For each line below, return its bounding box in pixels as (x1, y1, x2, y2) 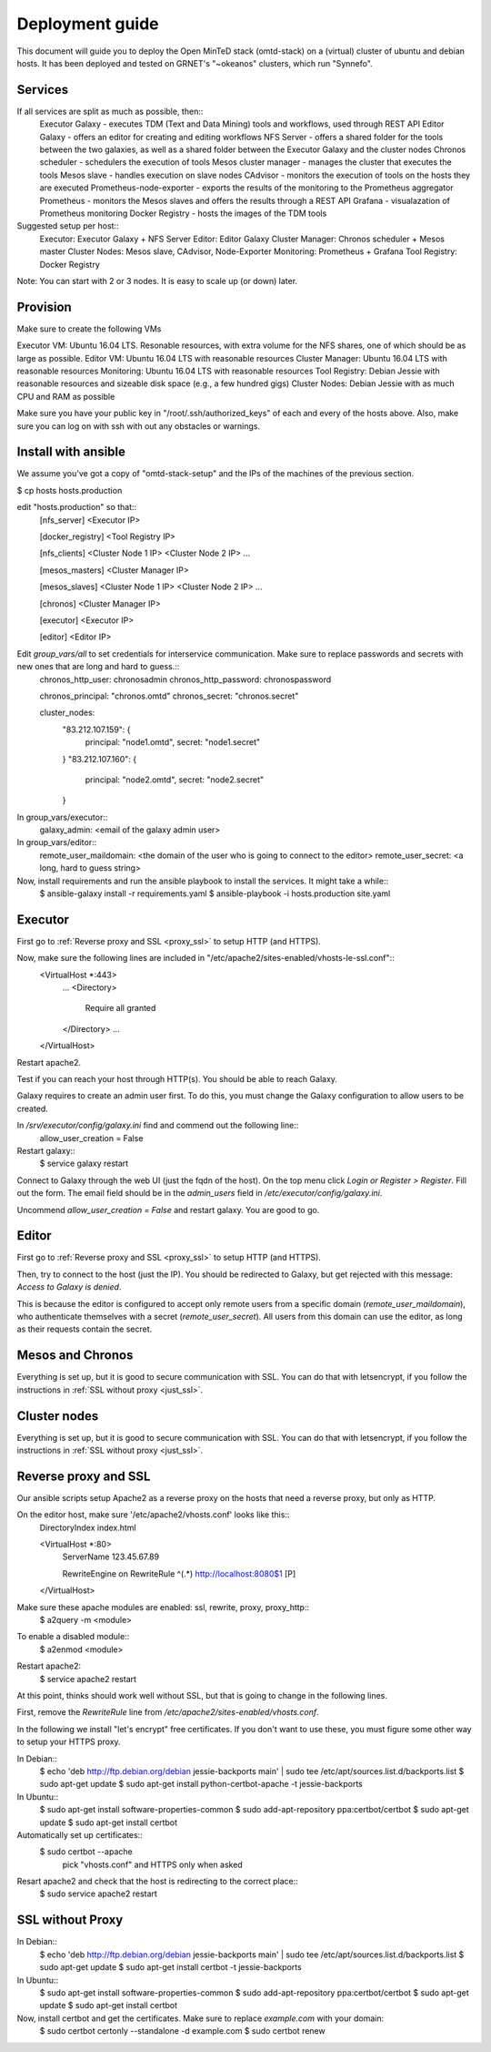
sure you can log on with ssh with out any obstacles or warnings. (16, 420, 261, 432)
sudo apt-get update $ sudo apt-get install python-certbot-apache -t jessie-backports (39, 1779, 363, 1790)
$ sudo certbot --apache (39, 1846, 133, 1857)
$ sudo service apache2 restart (39, 1888, 158, 1899)
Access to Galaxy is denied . (16, 1281, 122, 1292)
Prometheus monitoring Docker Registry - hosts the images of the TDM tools (39, 208, 327, 219)
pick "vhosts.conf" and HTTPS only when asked (62, 1859, 243, 1870)
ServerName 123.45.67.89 (62, 1551, 159, 1562)
